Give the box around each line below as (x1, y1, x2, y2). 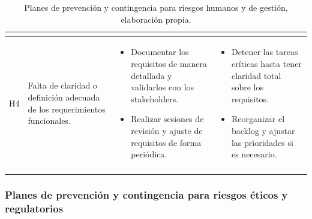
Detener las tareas (231, 45, 298, 58)
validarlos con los (131, 81, 194, 93)
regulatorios (5, 201, 64, 216)
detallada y (131, 69, 172, 81)
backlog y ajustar (231, 124, 295, 136)
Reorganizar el (231, 112, 285, 125)
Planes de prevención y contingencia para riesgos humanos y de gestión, (24, 1, 288, 13)
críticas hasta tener (231, 57, 302, 70)
